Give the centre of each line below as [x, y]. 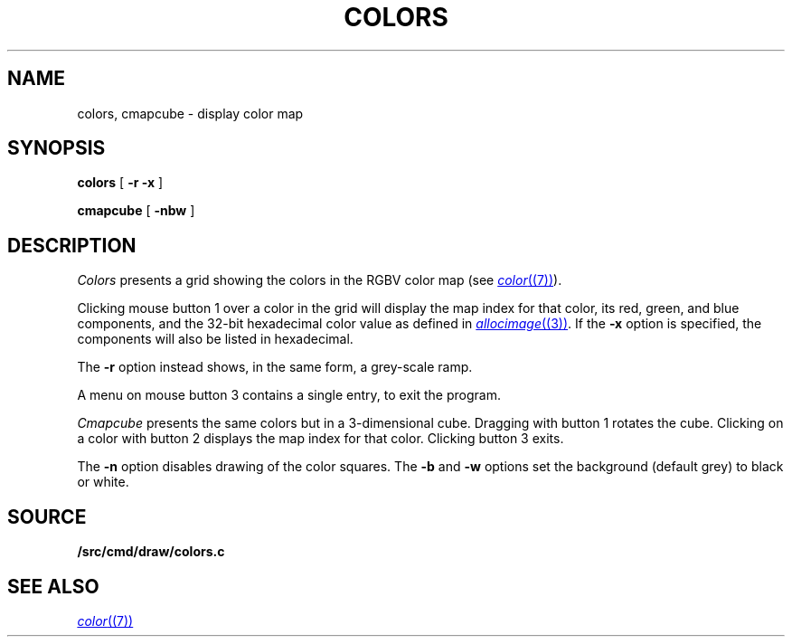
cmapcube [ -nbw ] [136, 211]
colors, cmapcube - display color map [190, 113]
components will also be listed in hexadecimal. [215, 339]
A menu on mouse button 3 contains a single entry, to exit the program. [289, 395]
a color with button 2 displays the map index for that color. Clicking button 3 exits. [321, 439]
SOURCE [47, 516]
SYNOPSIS [57, 148]
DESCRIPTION [72, 245]
